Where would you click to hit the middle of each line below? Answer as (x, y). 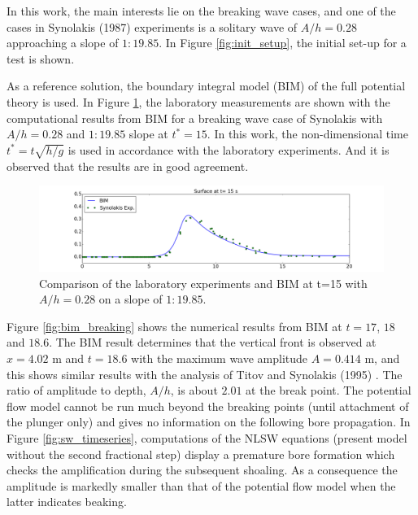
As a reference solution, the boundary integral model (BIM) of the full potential (206, 86)
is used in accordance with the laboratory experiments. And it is (229, 149)
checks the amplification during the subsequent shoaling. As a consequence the (202, 470)
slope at (148, 134)
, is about (194, 390)
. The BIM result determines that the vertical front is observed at (213, 342)
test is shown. (41, 58)
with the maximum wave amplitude (220, 358)
